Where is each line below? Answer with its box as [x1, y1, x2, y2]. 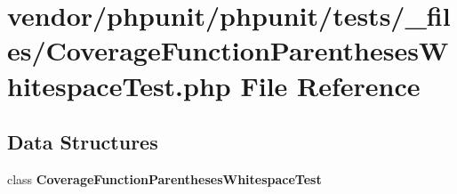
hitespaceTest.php [7, 67, 231, 103]
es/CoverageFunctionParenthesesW [7, 32, 449, 69]
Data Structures [7, 128, 158, 156]
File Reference [240, 67, 421, 103]
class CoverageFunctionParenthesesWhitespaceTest [7, 169, 322, 188]
